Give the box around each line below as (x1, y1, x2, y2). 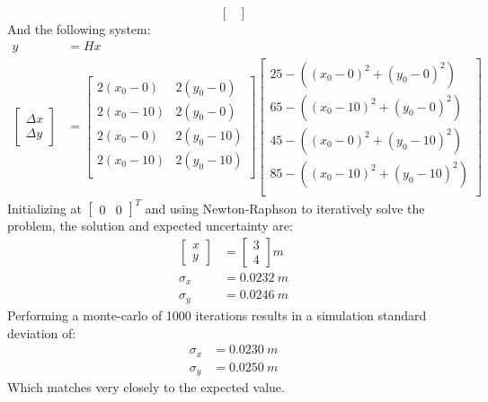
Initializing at (7, 198, 82, 217)
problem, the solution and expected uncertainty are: (7, 216, 293, 235)
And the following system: (7, 20, 151, 38)
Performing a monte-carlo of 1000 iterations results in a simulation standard (7, 305, 427, 324)
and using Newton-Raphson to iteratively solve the (145, 198, 425, 217)
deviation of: (7, 323, 76, 342)
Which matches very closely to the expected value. (7, 378, 285, 397)
